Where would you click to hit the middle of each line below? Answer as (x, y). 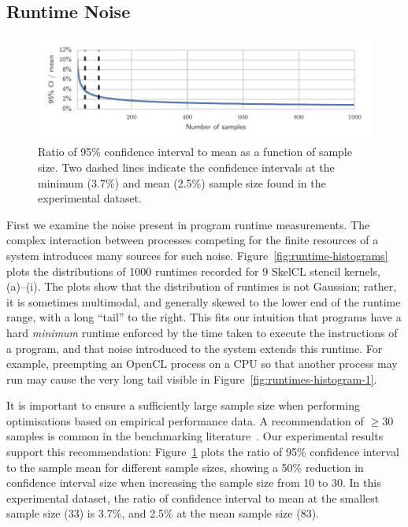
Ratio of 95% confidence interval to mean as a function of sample (195, 152)
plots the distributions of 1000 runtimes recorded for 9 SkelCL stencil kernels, (193, 271)
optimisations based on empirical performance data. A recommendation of (185, 420)
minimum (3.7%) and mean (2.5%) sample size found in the (182, 182)
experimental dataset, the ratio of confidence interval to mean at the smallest (193, 497)
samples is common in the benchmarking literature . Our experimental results (195, 436)
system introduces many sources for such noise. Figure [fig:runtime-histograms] (197, 255)
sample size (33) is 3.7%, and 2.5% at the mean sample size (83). (163, 513)
